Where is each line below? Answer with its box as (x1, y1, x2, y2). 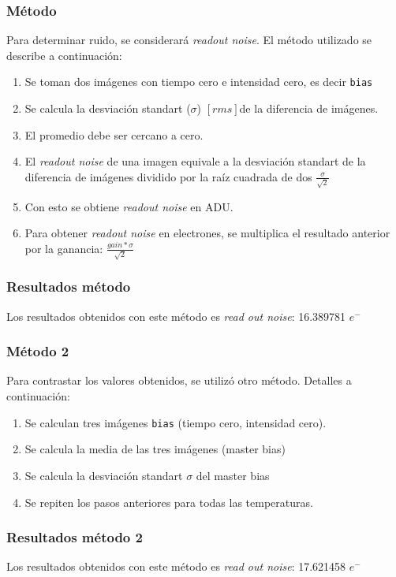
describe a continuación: (6, 47, 122, 63)
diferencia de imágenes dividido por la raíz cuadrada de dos (24, 168, 312, 184)
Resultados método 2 (6, 527, 143, 547)
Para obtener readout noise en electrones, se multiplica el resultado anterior (24, 225, 390, 241)
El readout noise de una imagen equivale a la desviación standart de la (24, 153, 366, 169)
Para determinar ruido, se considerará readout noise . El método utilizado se (6, 32, 372, 48)
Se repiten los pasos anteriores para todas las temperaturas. (24, 493, 313, 510)
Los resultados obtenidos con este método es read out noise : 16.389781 (6, 307, 346, 324)
